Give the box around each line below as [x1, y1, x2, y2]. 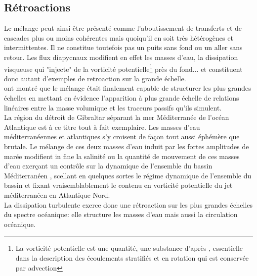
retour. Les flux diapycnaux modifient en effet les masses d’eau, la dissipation [4, 52, 238, 62]
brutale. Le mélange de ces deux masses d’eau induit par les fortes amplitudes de [4, 141, 249, 151]
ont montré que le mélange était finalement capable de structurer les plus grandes [4, 83, 251, 93]
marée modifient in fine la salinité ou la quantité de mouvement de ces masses [4, 151, 240, 161]
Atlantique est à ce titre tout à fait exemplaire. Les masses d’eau [4, 121, 200, 132]
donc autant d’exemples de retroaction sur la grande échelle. [4, 73, 186, 83]
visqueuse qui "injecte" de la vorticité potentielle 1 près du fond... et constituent [4, 62, 243, 74]
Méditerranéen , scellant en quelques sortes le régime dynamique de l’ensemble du [4, 170, 252, 180]
